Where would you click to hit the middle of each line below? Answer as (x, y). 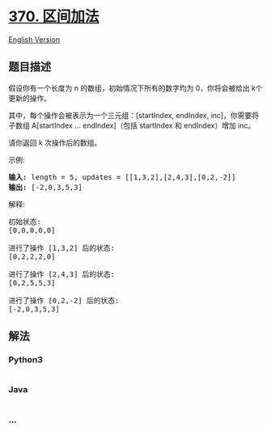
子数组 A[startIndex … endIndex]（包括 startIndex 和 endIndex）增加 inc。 (132, 125)
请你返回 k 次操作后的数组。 (55, 142)
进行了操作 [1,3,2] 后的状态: (62, 248)
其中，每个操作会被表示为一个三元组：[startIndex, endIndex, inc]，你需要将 (133, 115)
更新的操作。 (30, 98)
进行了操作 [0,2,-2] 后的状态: (64, 300)
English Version (34, 39)
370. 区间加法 (54, 17)
